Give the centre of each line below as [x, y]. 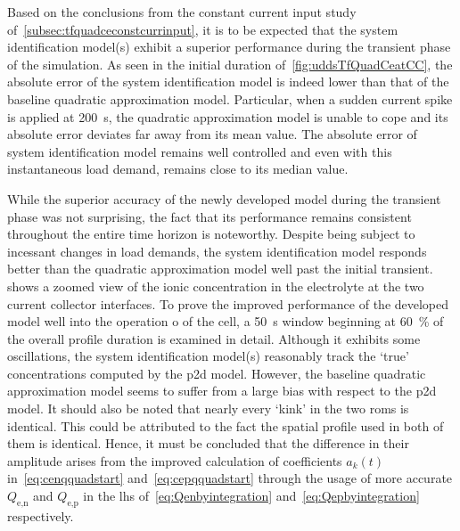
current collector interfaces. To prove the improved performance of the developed [228, 303]
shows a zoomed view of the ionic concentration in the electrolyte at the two [216, 286]
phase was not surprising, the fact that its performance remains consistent [209, 216]
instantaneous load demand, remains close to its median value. [178, 169]
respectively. [41, 515]
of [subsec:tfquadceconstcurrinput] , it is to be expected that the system [203, 29]
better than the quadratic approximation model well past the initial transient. [220, 269]
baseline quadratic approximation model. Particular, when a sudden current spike [230, 98]
